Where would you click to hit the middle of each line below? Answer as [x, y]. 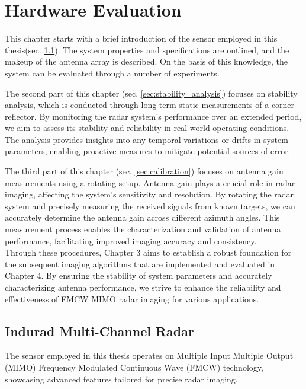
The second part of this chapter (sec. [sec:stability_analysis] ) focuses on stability [151, 93]
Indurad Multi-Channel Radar [99, 331]
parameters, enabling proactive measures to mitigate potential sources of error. [148, 151]
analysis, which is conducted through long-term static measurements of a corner [150, 105]
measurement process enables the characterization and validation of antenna [143, 229]
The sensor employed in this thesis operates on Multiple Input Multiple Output [149, 355]
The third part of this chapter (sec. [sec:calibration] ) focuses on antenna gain [144, 171]
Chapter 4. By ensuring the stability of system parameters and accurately [138, 275]
